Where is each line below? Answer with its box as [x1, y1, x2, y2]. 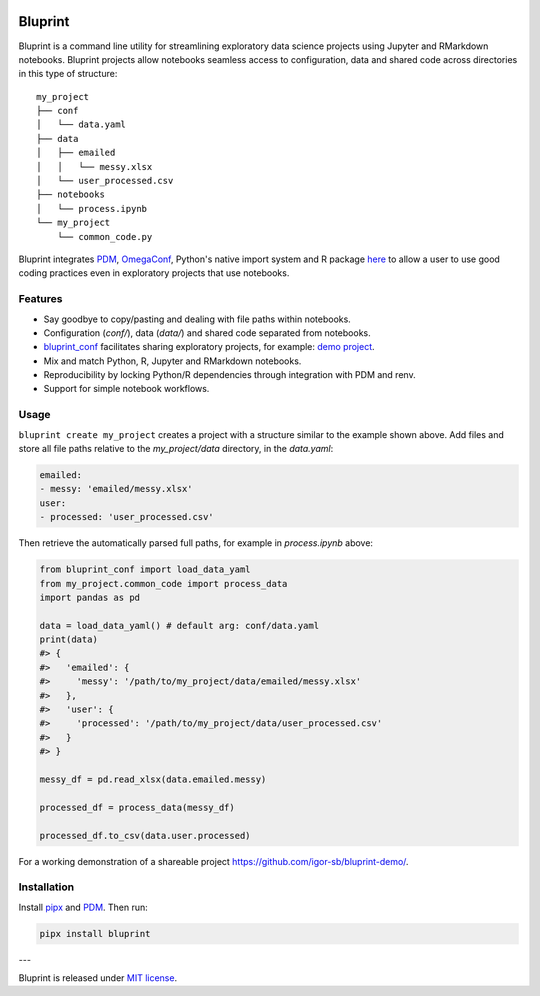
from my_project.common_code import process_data [39, 578, 288, 589]
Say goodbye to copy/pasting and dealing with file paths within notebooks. [43, 313, 352, 325]
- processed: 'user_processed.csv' [39, 511, 214, 523]
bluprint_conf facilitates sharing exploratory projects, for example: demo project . [43, 341, 375, 353]
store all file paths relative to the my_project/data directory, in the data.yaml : [18, 443, 334, 454]
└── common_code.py [56, 231, 153, 242]
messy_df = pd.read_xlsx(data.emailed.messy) [39, 773, 267, 785]
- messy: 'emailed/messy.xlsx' [39, 483, 194, 495]
